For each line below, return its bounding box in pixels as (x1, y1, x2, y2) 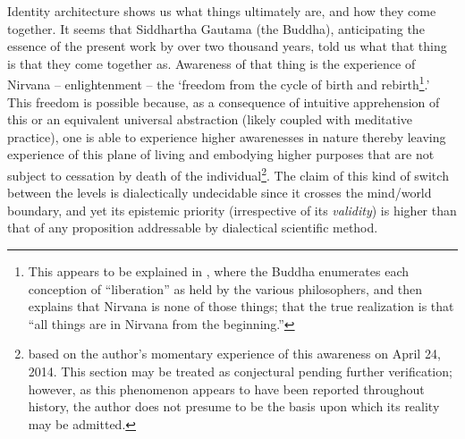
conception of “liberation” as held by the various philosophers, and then (28, 279, 423, 298)
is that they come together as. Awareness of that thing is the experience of (7, 54, 416, 72)
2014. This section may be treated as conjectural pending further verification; (28, 362, 452, 380)
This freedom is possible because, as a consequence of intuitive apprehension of (7, 92, 440, 111)
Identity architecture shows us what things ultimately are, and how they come (7, 2, 436, 20)
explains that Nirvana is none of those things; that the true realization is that (28, 297, 454, 316)
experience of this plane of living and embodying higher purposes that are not (7, 145, 435, 164)
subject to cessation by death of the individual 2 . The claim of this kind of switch (7, 164, 449, 184)
